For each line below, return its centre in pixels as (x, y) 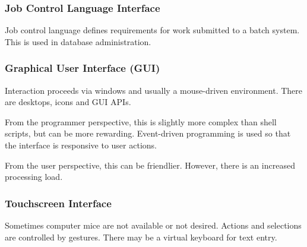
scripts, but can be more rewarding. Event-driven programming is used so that (148, 133)
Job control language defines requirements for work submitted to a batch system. (152, 30)
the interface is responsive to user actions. (81, 145)
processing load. (34, 177)
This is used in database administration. (78, 41)
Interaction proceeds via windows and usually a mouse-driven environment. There (154, 90)
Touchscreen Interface (58, 203)
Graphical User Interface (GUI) (83, 68)
